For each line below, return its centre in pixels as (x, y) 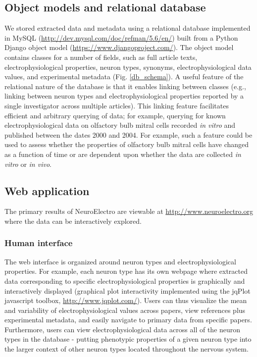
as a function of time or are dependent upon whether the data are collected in (123, 154)
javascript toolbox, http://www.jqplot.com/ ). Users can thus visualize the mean (126, 300)
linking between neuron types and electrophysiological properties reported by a (124, 96)
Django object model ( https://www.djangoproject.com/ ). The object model (119, 47)
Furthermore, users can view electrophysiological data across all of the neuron (123, 329)
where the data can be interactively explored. (73, 221)
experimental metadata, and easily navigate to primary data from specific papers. (128, 320)
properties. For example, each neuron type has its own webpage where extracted (126, 271)
